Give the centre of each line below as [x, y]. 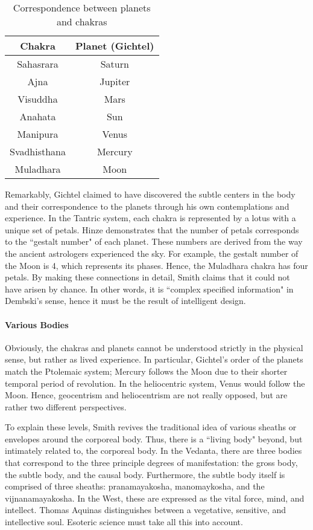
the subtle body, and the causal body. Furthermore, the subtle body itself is [145, 474]
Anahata [38, 116]
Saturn [115, 64]
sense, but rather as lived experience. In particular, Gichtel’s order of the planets [154, 359]
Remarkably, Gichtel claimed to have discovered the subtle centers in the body [150, 194]
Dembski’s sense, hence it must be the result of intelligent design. [125, 301]
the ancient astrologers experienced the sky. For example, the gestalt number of [152, 253]
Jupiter [115, 81]
